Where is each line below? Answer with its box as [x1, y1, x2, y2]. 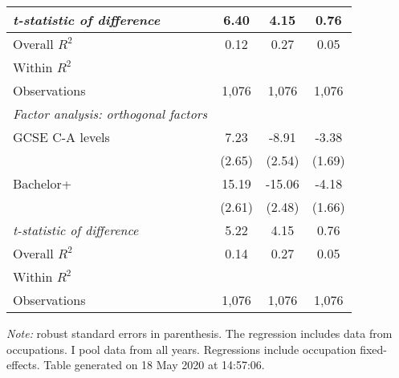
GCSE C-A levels [13, 128, 110, 146]
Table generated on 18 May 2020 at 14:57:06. [43, 356, 265, 373]
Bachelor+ [13, 174, 72, 193]
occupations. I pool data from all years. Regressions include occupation [6, 340, 356, 357]
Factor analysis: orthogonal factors [13, 104, 208, 123]
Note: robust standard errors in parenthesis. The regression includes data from [6, 325, 393, 341]
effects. [6, 356, 40, 373]
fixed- [360, 340, 387, 357]
